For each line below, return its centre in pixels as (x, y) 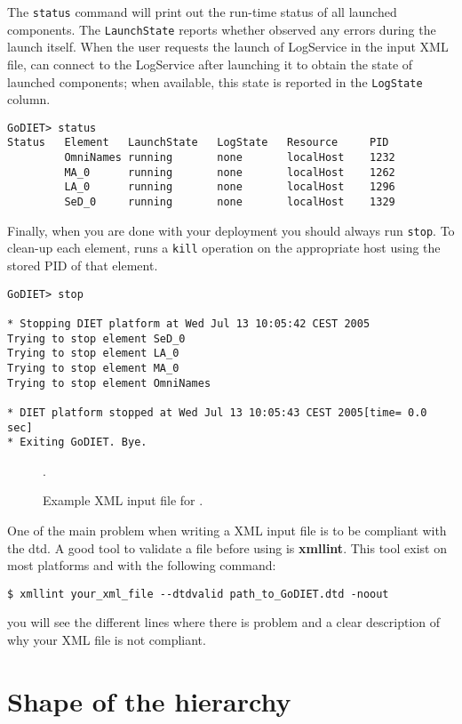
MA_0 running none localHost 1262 (230, 172)
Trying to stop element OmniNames (109, 383)
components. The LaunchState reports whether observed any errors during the (222, 29)
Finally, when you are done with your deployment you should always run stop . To (231, 230)
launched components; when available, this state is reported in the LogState (215, 81)
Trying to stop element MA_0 (93, 368)
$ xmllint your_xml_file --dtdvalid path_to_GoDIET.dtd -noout (198, 594)
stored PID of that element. (83, 265)
